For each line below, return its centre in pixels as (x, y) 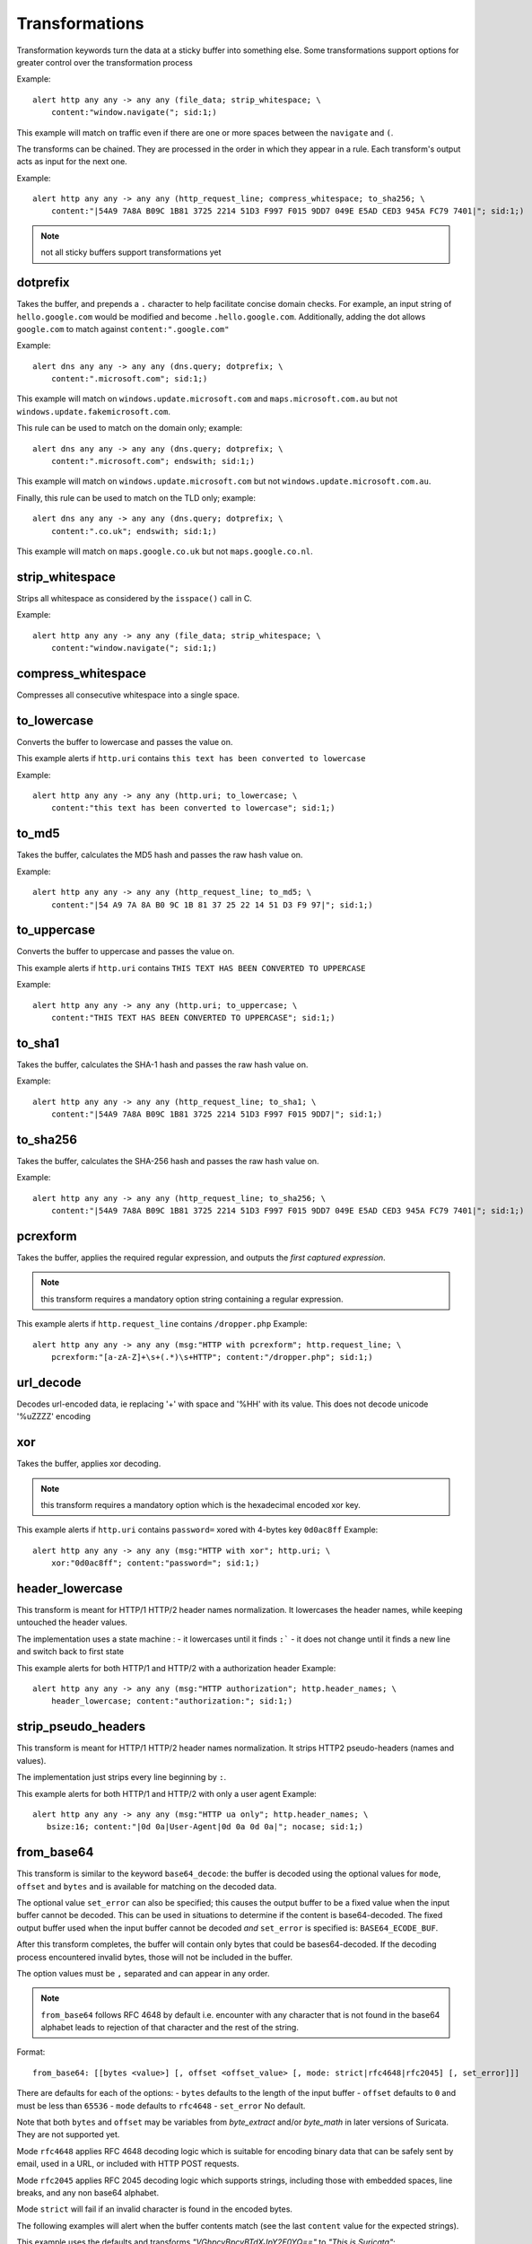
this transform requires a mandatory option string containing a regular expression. (192, 1299)
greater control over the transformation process (105, 62)
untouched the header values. (72, 1622)
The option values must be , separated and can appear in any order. (143, 1973)
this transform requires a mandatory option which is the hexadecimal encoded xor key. (201, 1505)
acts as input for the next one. (72, 162)
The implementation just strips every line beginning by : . (122, 1777)
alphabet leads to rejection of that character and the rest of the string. (170, 2028)
